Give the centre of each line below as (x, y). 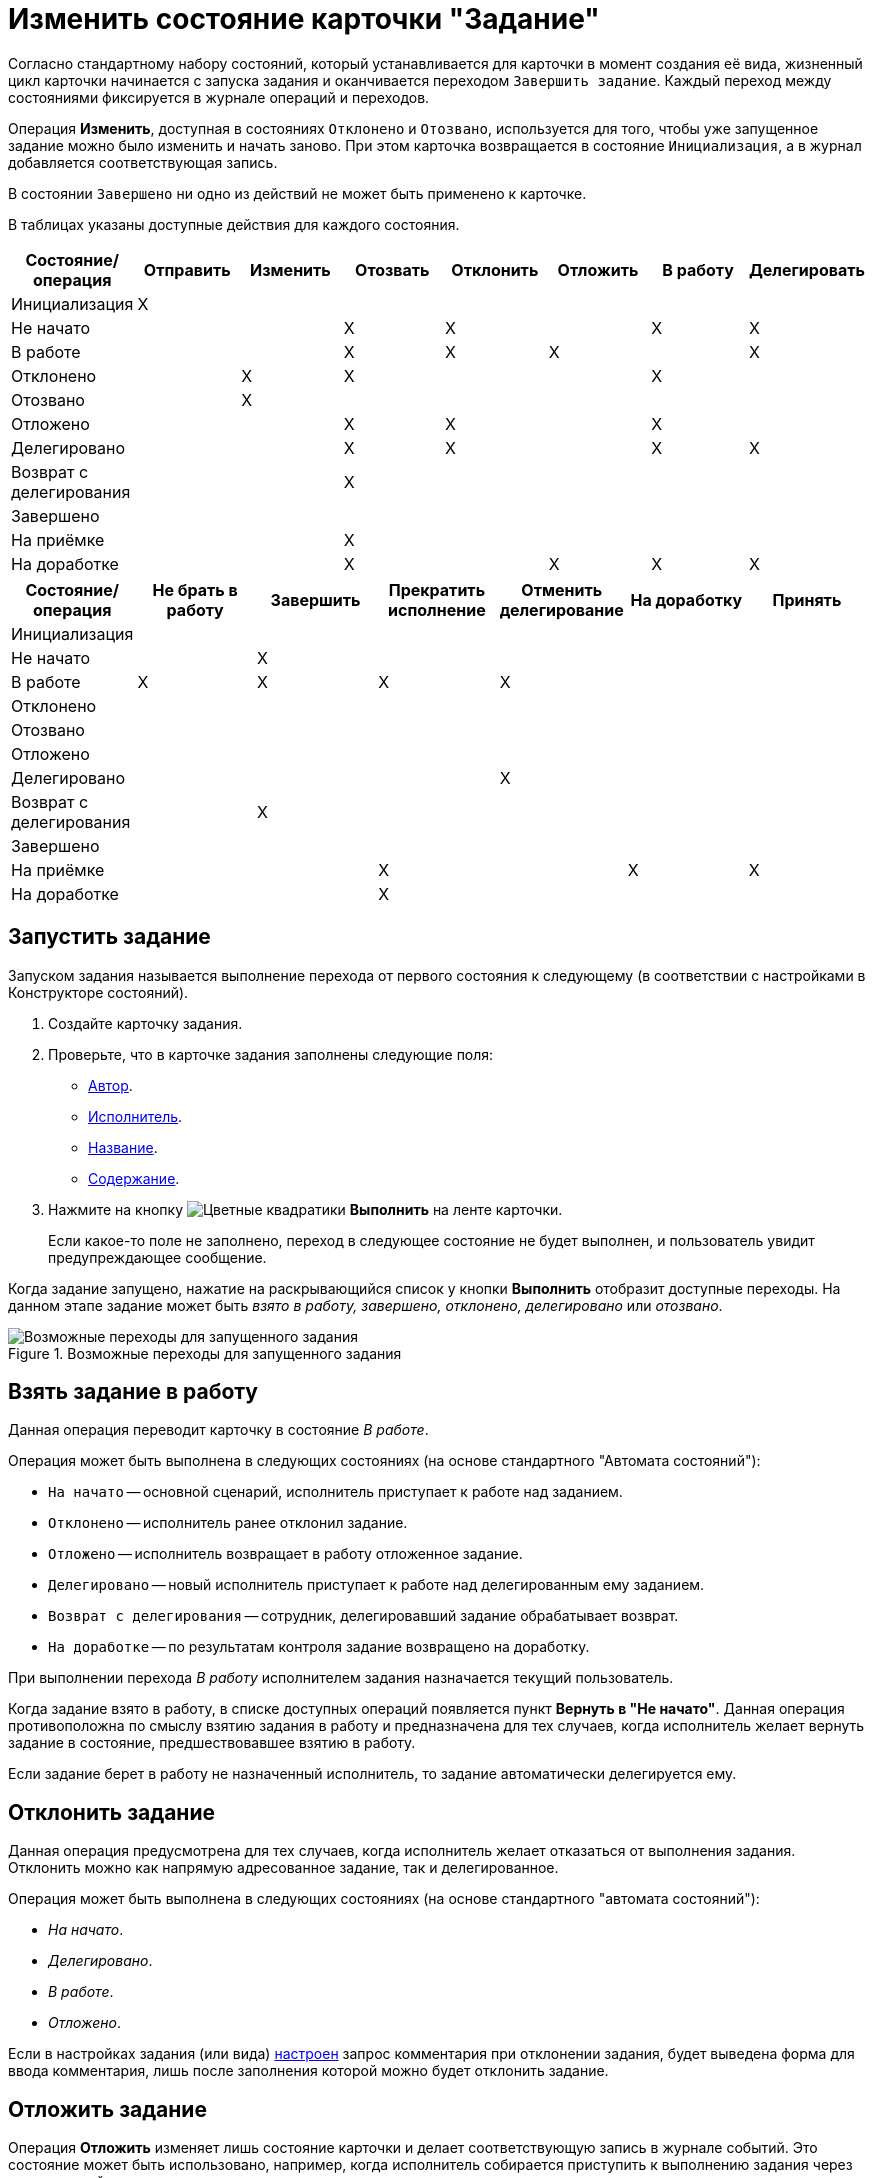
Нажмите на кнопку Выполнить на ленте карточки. (305, 1209)
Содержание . (134, 1178)
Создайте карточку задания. (145, 1023)
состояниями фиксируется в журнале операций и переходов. (219, 97)
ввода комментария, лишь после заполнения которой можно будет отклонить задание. (308, 2071)
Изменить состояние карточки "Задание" (304, 19)
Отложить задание (107, 2109)
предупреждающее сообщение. (157, 1257)
